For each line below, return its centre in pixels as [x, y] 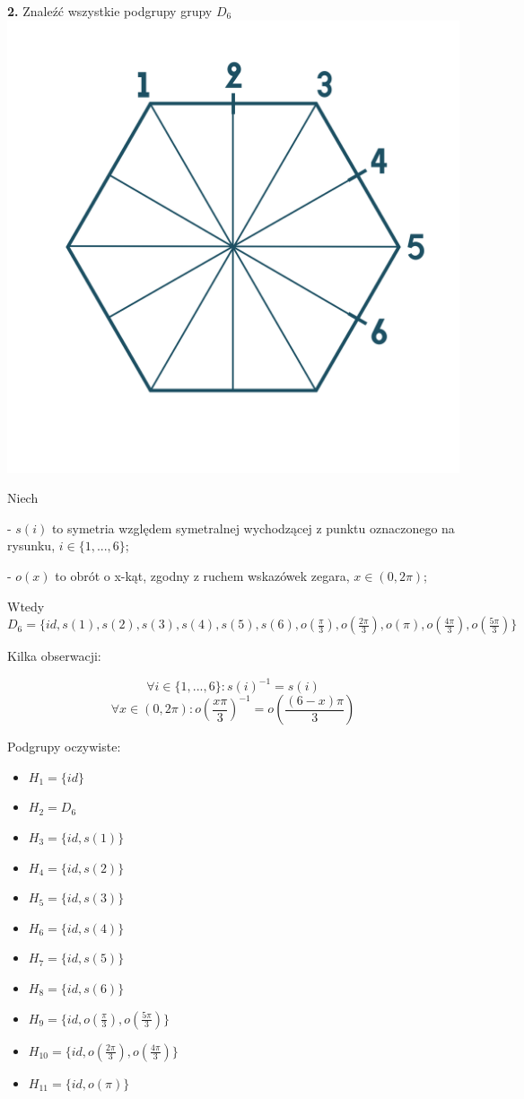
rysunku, [31, 545]
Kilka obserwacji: [54, 656]
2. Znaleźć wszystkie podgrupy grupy [110, 11]
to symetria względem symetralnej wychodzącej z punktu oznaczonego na [253, 528]
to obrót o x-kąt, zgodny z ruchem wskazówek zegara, [202, 575]
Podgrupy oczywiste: [64, 747]
